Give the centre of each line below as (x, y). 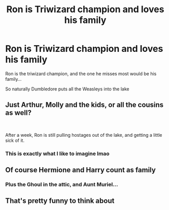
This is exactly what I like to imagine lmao (57, 154)
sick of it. (15, 140)
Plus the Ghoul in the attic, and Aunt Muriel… (62, 184)
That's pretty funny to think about (60, 201)
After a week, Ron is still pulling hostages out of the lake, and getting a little (84, 135)
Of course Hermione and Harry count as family (80, 170)
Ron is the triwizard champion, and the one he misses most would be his (81, 73)
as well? (19, 113)
